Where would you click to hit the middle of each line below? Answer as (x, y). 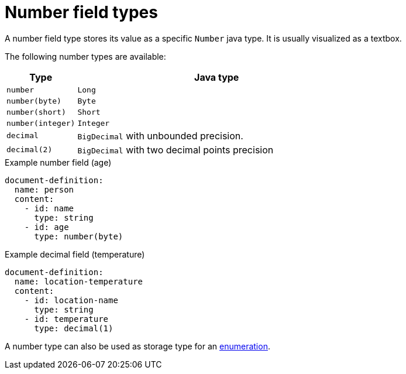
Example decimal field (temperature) (75, 254)
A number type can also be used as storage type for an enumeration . (137, 346)
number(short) (36, 112)
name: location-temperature (79, 281)
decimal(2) (30, 150)
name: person (44, 189)
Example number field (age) (58, 162)
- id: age (47, 227)
